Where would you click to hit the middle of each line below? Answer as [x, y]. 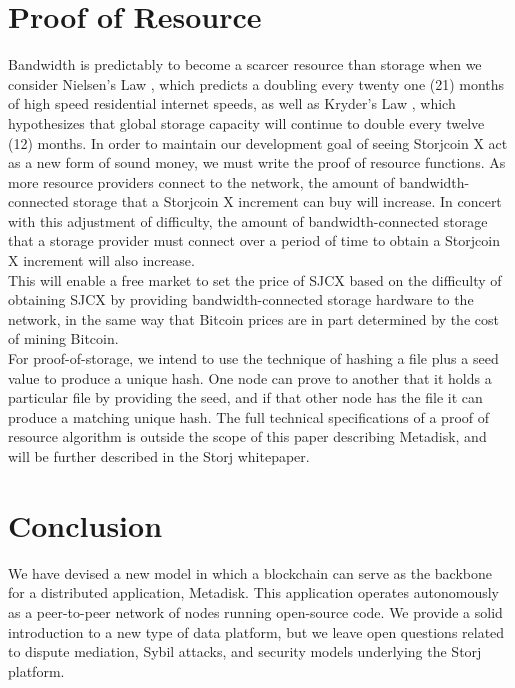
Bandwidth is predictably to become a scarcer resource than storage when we [245, 64]
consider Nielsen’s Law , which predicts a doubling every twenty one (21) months [256, 83]
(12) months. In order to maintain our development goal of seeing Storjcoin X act [258, 142]
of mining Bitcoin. [63, 338]
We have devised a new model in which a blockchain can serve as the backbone [250, 572]
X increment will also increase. [101, 260]
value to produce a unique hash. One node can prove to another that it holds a [250, 377]
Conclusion [85, 524]
